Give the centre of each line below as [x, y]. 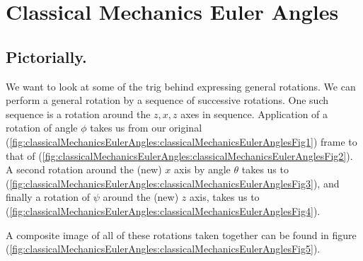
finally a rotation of [48, 197]
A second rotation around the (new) [84, 169]
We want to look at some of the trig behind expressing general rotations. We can [181, 86]
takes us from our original [146, 128]
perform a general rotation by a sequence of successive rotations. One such [167, 100]
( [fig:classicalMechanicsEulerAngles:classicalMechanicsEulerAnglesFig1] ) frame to [181, 141]
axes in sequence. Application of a [254, 114]
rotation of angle [42, 128]
